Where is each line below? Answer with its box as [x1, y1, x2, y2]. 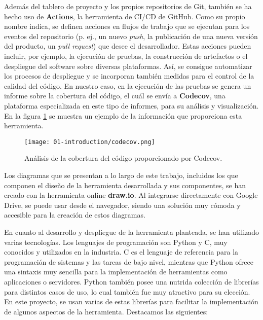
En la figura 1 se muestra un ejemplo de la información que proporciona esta [4, 110, 242, 121]
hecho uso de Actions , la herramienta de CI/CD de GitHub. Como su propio [4, 11, 245, 21]
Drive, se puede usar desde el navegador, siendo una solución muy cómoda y [4, 199, 241, 210]
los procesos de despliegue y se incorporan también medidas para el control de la [4, 70, 254, 81]
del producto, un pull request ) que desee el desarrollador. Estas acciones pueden [4, 41, 251, 51]
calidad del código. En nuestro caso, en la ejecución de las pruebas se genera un [4, 80, 251, 91]
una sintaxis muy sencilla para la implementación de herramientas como [4, 266, 228, 277]
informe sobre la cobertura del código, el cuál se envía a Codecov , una [4, 90, 226, 101]
